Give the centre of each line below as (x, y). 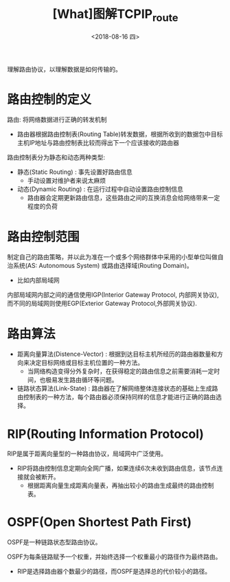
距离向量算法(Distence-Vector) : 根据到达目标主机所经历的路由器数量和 (117, 354)
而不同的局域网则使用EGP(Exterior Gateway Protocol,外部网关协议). (102, 304)
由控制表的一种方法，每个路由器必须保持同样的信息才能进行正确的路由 (116, 397)
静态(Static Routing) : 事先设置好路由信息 (74, 172)
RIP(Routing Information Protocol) (106, 434)
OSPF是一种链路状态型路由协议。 (54, 542)
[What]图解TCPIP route (115, 15)
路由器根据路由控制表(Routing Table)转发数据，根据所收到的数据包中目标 (120, 134)
